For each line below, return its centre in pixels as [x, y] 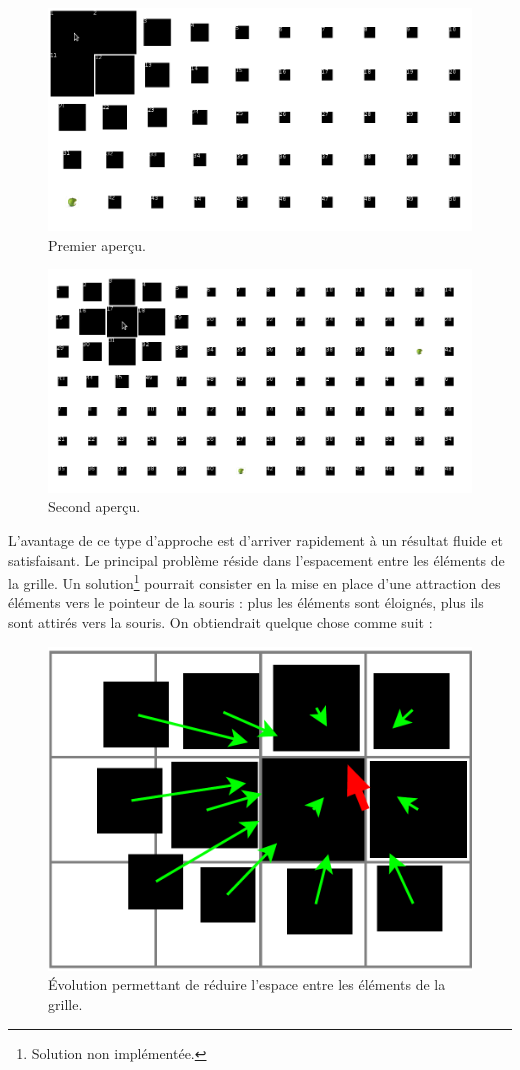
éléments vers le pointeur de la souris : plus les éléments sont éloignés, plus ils [246, 602]
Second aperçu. [94, 506]
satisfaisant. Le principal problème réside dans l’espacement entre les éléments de [256, 559]
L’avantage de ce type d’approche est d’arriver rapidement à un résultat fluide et [255, 539]
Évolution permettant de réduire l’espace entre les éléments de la [247, 984]
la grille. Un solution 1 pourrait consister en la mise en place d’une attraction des [254, 581]
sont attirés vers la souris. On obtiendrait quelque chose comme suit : [220, 621]
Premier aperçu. [97, 244]
